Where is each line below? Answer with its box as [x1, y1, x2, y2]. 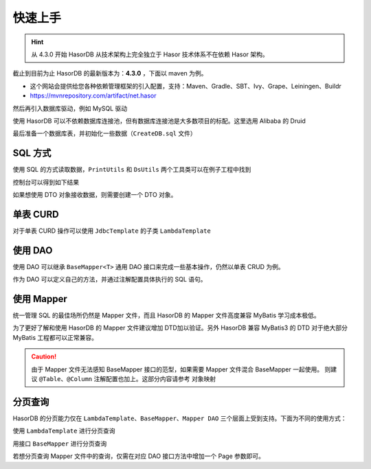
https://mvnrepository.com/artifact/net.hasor [30, 91, 157, 100]
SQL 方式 [12, 148, 52, 159]
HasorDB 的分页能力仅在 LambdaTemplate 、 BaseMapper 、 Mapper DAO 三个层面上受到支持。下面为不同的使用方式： [12, 414, 347, 422]
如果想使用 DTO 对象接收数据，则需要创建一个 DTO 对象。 [12, 190, 177, 198]
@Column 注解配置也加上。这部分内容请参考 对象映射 [66, 375, 216, 383]
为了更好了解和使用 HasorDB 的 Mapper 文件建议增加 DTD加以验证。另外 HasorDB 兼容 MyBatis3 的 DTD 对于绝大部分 [12, 323, 348, 332]
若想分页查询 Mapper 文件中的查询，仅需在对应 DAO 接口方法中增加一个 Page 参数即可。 [12, 452, 265, 460]
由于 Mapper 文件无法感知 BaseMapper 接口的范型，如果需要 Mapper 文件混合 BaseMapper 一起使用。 [31, 365, 323, 374]
